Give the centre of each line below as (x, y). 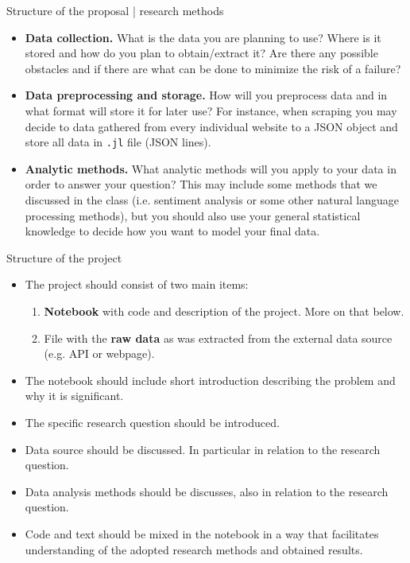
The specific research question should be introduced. (152, 422)
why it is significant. (74, 396)
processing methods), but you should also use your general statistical (193, 215)
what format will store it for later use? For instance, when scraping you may (211, 110)
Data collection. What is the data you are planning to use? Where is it (203, 37)
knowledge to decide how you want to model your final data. (172, 231)
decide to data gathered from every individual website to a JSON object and (211, 126)
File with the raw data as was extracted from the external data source (218, 338)
